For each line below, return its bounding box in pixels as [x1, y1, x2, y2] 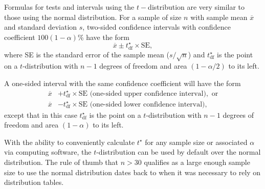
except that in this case [4, 109, 77, 120]
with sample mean [190, 11, 248, 22]
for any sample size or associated [145, 136, 248, 147]
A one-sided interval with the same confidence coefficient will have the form [4, 77, 241, 88]
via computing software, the [4, 146, 92, 157]
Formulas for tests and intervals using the [4, 2, 135, 12]
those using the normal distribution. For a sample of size [4, 11, 182, 22]
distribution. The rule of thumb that [4, 157, 119, 167]
